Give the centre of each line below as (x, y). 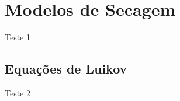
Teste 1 (18, 37)
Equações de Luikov (66, 69)
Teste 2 (18, 93)
